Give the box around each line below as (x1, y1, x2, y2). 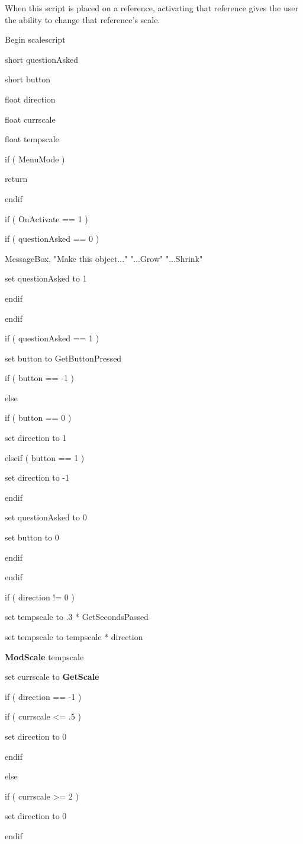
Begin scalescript (5, 33, 66, 46)
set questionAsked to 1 (5, 272, 87, 284)
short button (5, 73, 51, 85)
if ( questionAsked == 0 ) (5, 232, 99, 245)
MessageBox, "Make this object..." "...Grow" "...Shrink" (5, 252, 203, 264)
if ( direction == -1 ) (5, 690, 82, 702)
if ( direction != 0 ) (5, 590, 75, 603)
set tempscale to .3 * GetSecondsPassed (5, 610, 149, 623)
